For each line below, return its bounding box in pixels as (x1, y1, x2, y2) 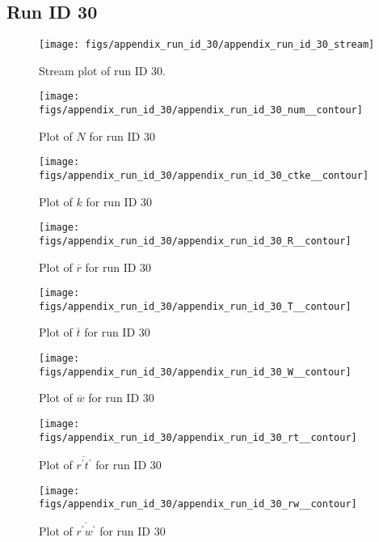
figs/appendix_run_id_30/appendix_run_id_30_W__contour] (39, 366, 352, 378)
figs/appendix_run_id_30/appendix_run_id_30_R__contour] (39, 235, 352, 247)
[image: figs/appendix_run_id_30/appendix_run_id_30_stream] (39, 39, 375, 51)
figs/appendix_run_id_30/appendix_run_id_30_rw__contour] (39, 498, 357, 510)
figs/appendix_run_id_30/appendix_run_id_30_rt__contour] (39, 431, 357, 443)
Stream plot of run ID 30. (39, 61, 166, 78)
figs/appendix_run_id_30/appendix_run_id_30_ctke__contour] (39, 170, 369, 182)
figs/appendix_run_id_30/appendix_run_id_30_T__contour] (39, 300, 352, 312)
